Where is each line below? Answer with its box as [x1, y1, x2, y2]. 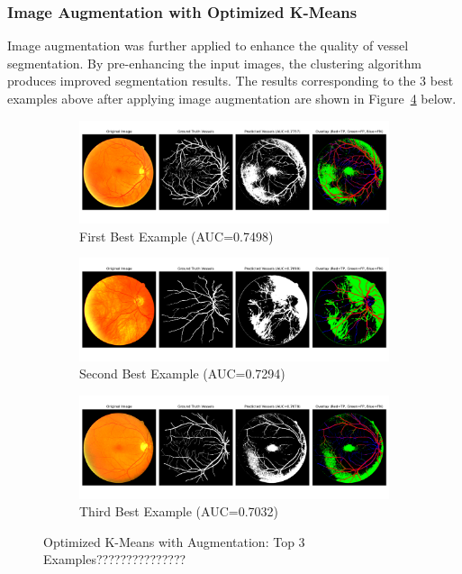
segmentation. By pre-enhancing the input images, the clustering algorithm [7, 53, 421, 72]
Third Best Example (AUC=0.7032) [79, 502, 279, 521]
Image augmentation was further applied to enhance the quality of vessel [7, 36, 409, 55]
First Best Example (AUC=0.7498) [79, 226, 274, 245]
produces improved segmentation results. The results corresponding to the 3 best [7, 71, 454, 90]
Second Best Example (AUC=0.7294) [79, 364, 285, 383]
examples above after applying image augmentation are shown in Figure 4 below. [7, 89, 457, 107]
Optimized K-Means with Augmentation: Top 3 [43, 532, 305, 551]
